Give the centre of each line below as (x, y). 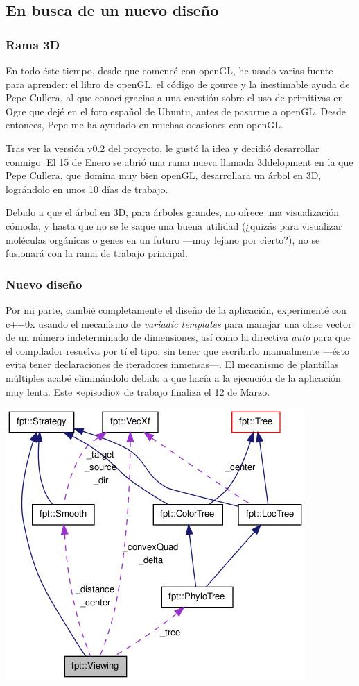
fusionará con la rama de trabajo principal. (97, 253)
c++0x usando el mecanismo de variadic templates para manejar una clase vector (179, 323)
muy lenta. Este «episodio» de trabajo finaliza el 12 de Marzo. (138, 391)
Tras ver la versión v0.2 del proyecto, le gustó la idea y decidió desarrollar (163, 148)
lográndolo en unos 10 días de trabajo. (87, 189)
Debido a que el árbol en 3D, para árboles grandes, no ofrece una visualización (173, 212)
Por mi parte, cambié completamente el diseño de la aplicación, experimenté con (176, 309)
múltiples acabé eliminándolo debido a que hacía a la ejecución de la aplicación (173, 377)
